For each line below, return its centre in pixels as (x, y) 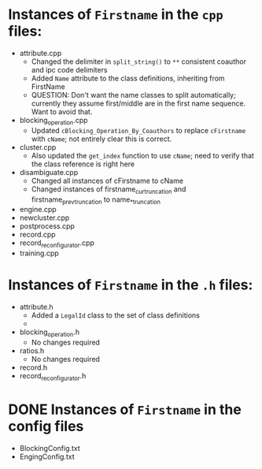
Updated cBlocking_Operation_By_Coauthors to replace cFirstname (138, 130)
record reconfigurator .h (53, 376)
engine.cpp (38, 210)
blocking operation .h (50, 333)
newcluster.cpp (44, 218)
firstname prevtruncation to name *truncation (96, 200)
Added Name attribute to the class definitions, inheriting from (128, 78)
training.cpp (39, 253)
